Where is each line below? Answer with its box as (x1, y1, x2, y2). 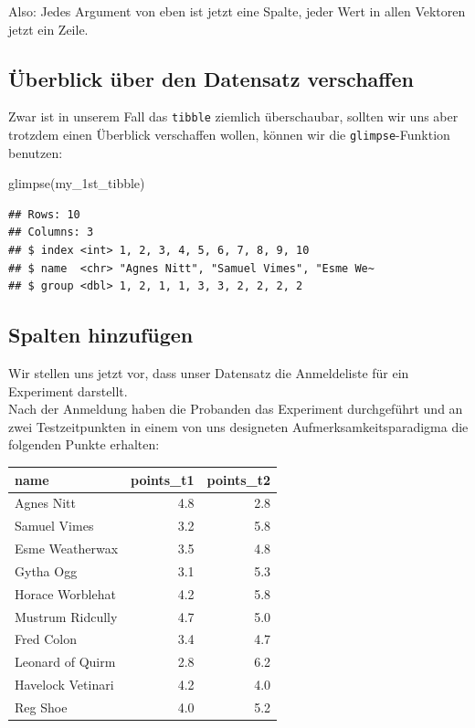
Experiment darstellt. (8, 381, 128, 400)
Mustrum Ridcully (15, 607, 118, 626)
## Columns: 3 (8, 226, 94, 239)
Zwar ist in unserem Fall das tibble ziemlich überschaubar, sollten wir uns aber (8, 107, 459, 126)
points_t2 (206, 470, 271, 489)
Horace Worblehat (15, 584, 116, 603)
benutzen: (8, 142, 63, 162)
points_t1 (131, 470, 195, 489)
